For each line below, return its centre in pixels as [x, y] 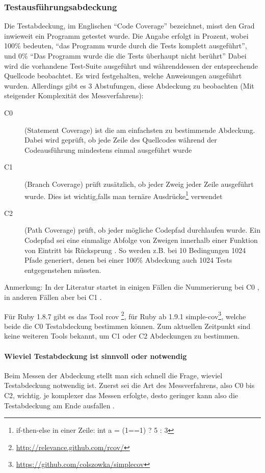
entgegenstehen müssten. [63, 270]
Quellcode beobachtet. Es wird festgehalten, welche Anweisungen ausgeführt [123, 76]
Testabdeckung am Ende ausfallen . [59, 405]
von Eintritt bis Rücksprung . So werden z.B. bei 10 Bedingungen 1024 [135, 250]
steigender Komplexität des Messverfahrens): [74, 95]
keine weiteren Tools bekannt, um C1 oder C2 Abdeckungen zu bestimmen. [122, 336]
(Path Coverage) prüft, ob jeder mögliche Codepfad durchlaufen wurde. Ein [143, 230]
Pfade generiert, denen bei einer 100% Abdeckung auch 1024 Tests [128, 260]
